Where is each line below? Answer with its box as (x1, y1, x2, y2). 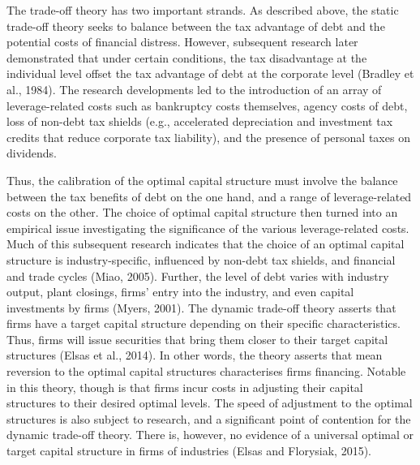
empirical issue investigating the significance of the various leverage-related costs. (6, 219, 409, 236)
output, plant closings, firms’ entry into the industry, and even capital (6, 283, 354, 300)
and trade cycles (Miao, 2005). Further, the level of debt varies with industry (6, 267, 389, 284)
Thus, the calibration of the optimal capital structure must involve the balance (6, 171, 398, 188)
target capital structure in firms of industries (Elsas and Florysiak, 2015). (6, 442, 371, 459)
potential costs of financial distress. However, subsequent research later (6, 33, 358, 50)
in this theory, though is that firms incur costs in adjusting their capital (6, 378, 363, 395)
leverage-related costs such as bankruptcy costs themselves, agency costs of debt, (6, 97, 408, 114)
